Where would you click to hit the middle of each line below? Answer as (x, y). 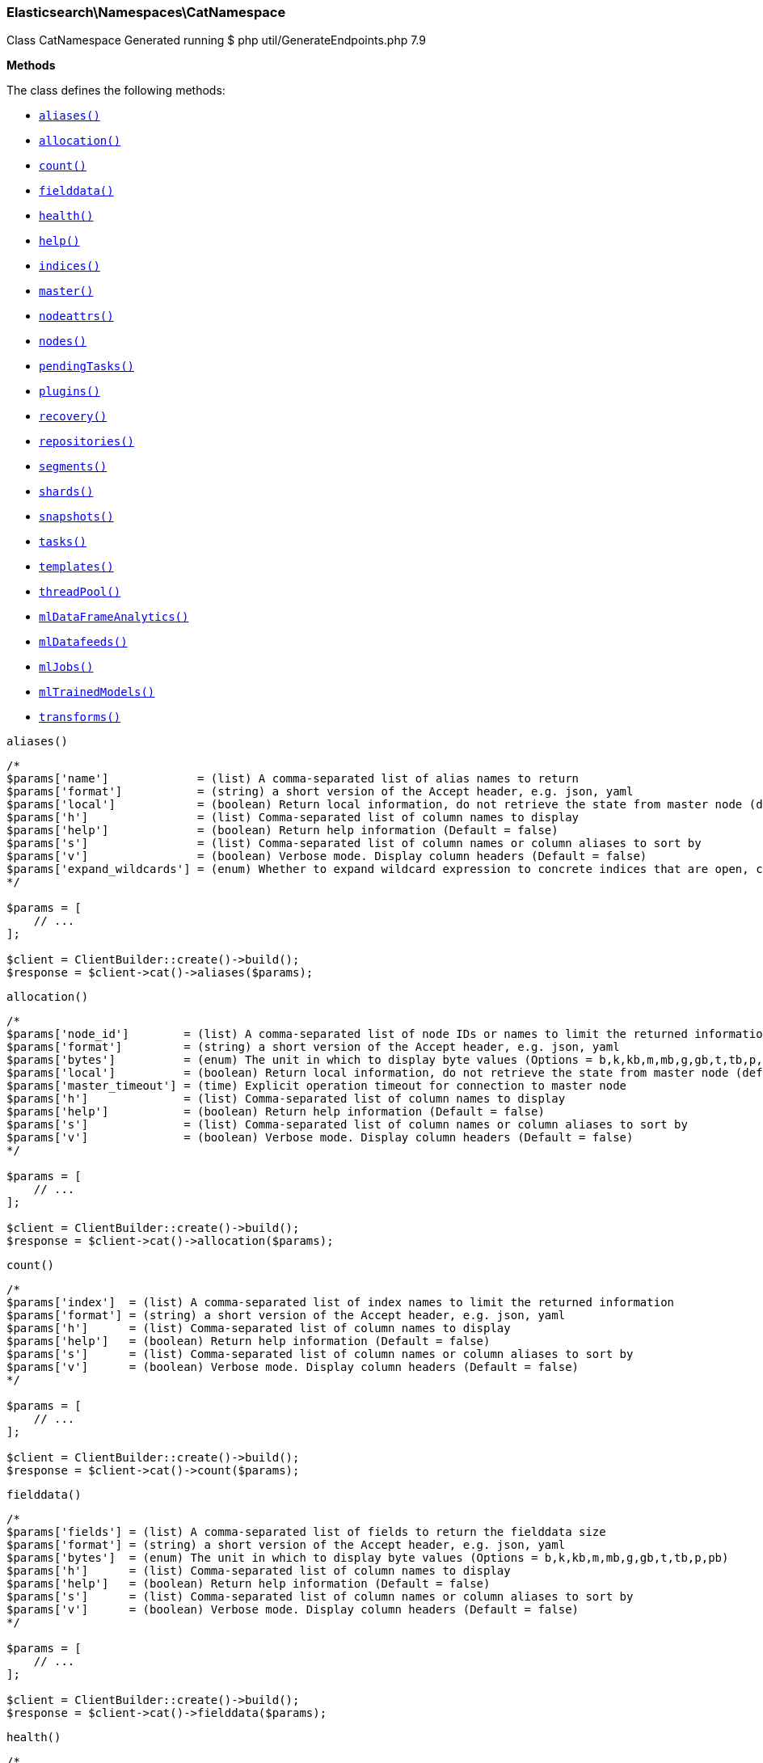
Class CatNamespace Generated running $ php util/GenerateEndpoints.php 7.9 (216, 40)
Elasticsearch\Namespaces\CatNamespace (146, 12)
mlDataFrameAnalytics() (114, 617)
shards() (66, 492)
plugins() (70, 392)
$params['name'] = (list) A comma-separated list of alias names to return (293, 779)
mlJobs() (66, 667)
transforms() (80, 717)
